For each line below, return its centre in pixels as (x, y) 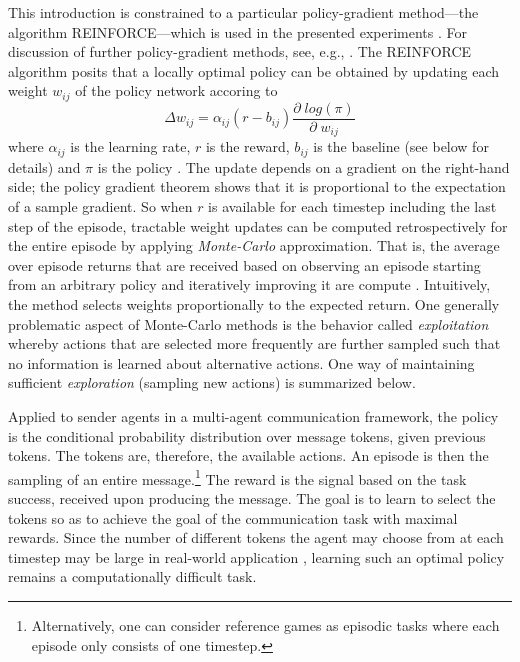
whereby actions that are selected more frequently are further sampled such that (254, 343)
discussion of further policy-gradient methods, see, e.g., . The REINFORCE (240, 51)
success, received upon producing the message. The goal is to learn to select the (252, 497)
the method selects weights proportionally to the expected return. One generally (254, 303)
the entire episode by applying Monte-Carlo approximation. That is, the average (254, 245)
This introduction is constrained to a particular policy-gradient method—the (243, 12)
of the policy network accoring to (176, 90)
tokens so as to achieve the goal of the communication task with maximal (233, 517)
